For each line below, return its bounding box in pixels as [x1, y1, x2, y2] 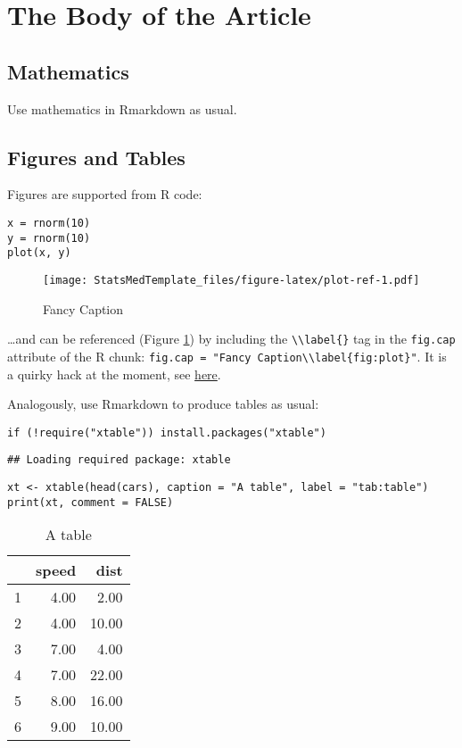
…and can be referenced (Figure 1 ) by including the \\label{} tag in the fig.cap [7, 329, 456, 348]
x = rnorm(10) [7, 216, 91, 229]
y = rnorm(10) [7, 231, 91, 245]
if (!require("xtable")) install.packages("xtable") [7, 426, 326, 439]
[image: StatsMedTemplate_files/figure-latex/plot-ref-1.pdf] [43, 273, 420, 287]
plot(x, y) [7, 246, 71, 260]
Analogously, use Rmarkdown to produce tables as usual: [7, 395, 319, 413]
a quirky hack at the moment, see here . [7, 364, 221, 383]
